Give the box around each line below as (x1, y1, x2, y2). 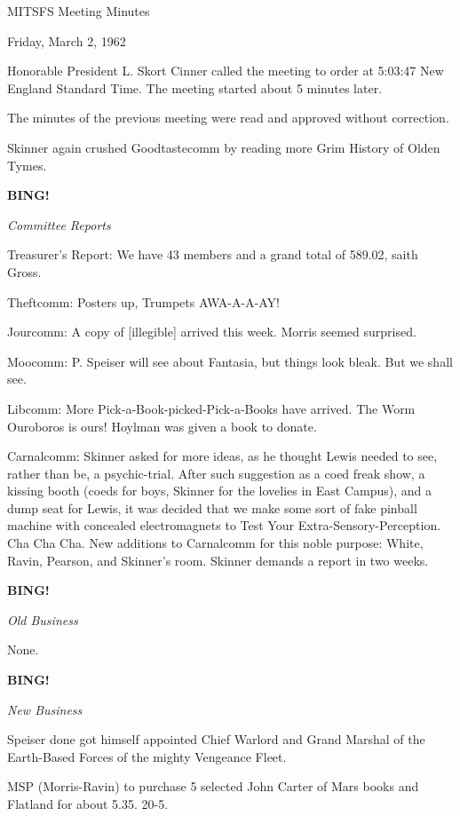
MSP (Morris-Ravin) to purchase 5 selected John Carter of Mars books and (7, 777, 419, 796)
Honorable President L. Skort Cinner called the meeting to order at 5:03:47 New (7, 61, 444, 80)
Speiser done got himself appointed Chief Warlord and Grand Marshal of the (7, 730, 425, 749)
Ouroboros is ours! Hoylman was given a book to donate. (7, 416, 317, 435)
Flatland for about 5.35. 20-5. (7, 795, 169, 812)
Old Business (7, 610, 78, 629)
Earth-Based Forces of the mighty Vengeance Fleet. (7, 747, 287, 765)
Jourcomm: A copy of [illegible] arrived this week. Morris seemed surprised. (7, 322, 416, 341)
